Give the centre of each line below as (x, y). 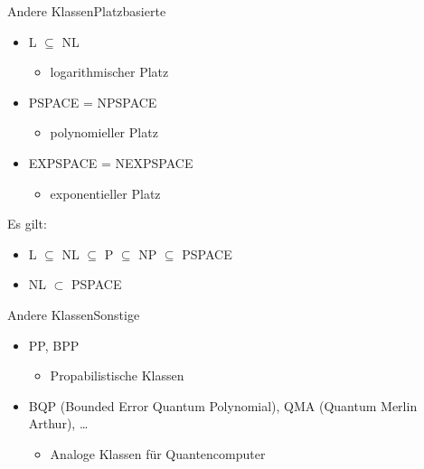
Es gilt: (27, 224)
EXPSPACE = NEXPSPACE (111, 162)
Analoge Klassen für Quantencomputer (158, 453)
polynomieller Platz (104, 132)
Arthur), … (58, 423)
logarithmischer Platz (109, 72)
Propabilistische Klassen (117, 375)
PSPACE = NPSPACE (93, 102)
